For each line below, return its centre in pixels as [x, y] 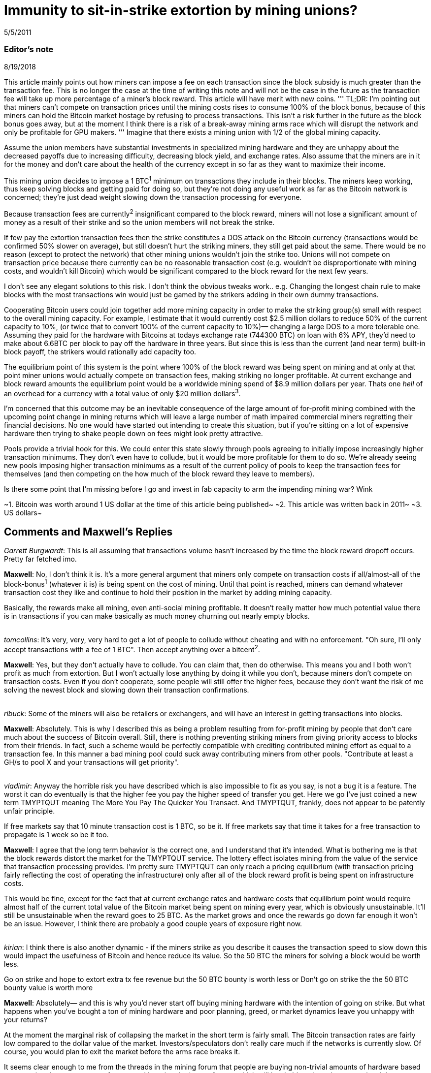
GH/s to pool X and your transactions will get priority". [92, 762]
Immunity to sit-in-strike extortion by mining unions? [181, 10]
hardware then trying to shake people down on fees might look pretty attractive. [133, 434]
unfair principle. [30, 811]
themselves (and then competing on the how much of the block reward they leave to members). [159, 474]
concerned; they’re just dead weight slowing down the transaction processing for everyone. [153, 197]
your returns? [26, 1019]
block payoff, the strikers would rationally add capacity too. [100, 351]
